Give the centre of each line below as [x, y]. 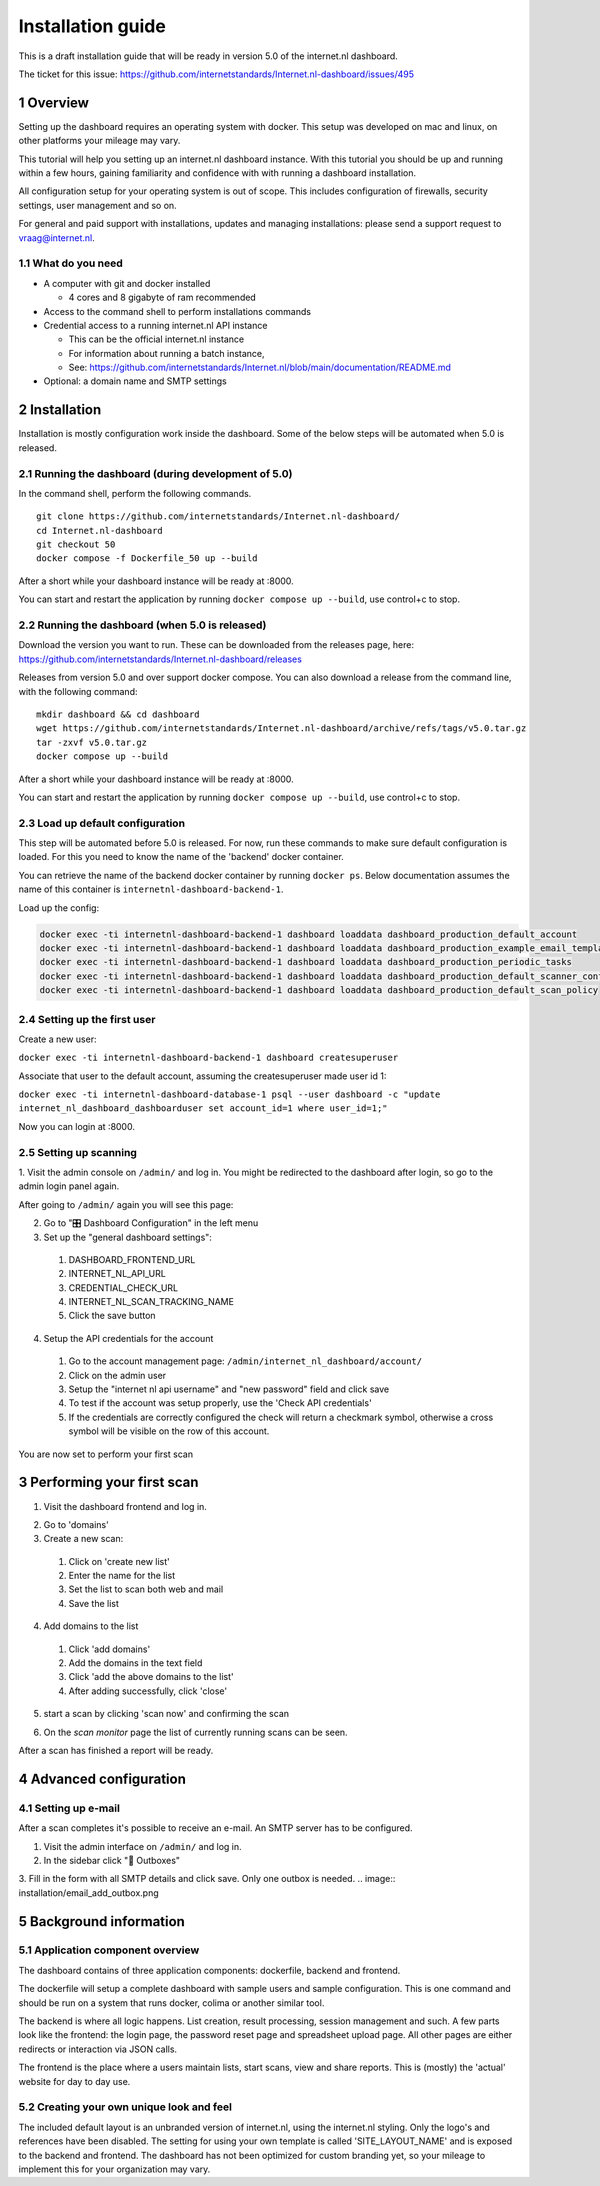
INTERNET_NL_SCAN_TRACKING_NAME [151, 1302]
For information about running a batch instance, [166, 353]
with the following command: [78, 691]
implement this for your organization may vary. [114, 2169]
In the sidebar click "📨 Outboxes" [111, 1860]
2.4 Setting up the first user [87, 1019]
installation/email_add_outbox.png [88, 1892]
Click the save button [112, 1316]
